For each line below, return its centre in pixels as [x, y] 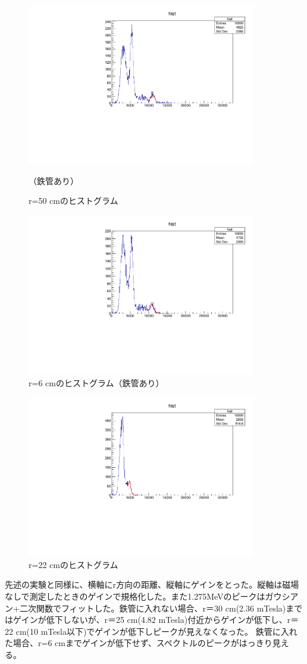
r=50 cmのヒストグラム [73, 201]
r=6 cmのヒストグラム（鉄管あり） [96, 382]
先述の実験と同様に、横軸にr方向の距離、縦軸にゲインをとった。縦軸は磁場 [152, 584]
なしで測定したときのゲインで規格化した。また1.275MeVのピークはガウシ [148, 596]
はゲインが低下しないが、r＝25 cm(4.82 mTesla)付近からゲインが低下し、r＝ [152, 620]
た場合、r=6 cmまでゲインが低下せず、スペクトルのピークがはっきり [139, 643]
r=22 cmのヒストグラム [73, 564]
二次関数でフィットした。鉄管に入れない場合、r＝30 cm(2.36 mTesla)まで [161, 608]
